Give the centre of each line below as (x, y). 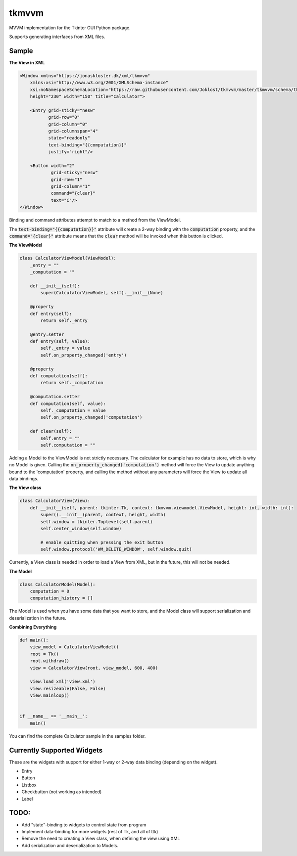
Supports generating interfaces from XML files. (57, 37)
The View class (25, 488)
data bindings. (24, 479)
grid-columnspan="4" (73, 131)
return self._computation (72, 383)
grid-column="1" (71, 186)
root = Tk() (45, 654)
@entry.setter (47, 334)
